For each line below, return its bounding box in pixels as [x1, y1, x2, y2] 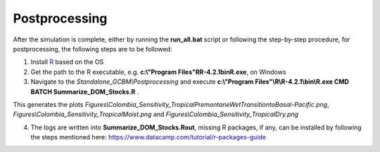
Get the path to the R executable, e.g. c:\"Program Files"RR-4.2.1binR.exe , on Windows [30, 68, 286, 76]
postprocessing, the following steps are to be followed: [13, 44, 172, 53]
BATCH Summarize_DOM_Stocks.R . [30, 87, 139, 96]
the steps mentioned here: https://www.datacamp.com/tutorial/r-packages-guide [30, 133, 267, 141]
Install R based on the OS [30, 58, 104, 66]
